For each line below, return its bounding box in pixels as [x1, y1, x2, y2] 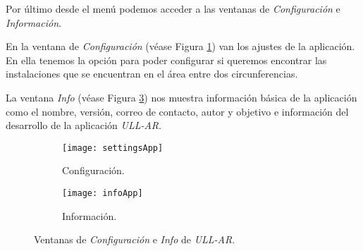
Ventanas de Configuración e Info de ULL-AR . [34, 232, 235, 247]
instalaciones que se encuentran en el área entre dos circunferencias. [6, 66, 298, 81]
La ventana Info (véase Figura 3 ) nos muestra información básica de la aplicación [6, 90, 357, 104]
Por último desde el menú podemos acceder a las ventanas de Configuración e [6, 1, 340, 16]
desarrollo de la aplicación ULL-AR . [6, 118, 161, 133]
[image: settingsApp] [62, 142, 164, 153]
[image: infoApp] [62, 188, 143, 198]
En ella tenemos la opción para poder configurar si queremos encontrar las [6, 52, 327, 67]
